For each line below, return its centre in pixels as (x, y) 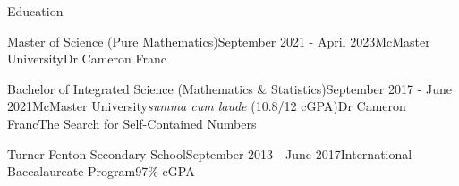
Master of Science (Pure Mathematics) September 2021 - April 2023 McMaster (219, 41)
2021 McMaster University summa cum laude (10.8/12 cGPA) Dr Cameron (207, 106)
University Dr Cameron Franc (87, 59)
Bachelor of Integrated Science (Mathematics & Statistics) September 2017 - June (229, 88)
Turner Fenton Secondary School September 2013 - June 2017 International (210, 153)
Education (35, 11)
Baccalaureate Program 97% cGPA (101, 171)
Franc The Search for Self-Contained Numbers (132, 123)
